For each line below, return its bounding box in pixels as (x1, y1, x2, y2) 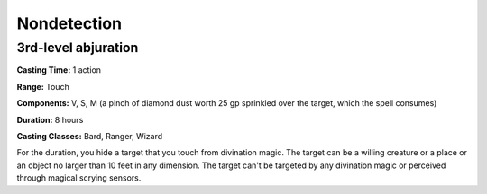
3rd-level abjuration (16, 40, 139, 56)
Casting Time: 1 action (16, 65, 102, 75)
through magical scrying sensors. (16, 172, 142, 183)
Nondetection (16, 13, 122, 33)
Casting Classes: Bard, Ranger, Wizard (16, 130, 163, 141)
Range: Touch (16, 81, 69, 92)
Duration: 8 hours (16, 114, 84, 125)
